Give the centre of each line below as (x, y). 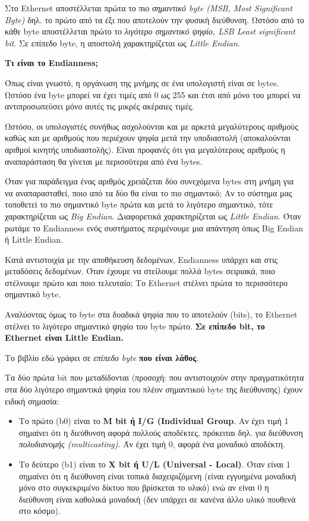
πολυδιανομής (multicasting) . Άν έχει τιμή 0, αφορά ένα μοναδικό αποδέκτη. (152, 444)
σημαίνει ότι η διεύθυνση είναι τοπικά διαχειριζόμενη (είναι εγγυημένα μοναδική (157, 476)
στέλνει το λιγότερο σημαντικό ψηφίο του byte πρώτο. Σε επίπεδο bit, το (135, 326)
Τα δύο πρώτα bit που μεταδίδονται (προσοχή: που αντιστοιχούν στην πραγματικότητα (154, 377)
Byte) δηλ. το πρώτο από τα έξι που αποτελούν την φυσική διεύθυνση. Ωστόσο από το (154, 19)
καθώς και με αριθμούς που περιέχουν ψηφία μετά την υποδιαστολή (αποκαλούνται (148, 138)
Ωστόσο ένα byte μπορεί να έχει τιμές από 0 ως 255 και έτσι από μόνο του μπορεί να (153, 94)
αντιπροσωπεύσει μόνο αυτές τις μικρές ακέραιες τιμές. (100, 106)
